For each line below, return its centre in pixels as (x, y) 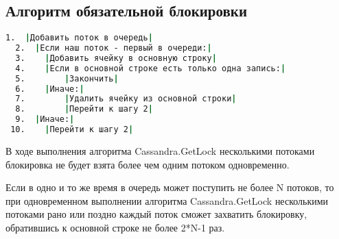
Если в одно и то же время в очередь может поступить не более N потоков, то (170, 187)
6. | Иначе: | (50, 89)
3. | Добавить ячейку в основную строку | (116, 58)
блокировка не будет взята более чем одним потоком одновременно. (148, 164)
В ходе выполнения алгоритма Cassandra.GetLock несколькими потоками (160, 150)
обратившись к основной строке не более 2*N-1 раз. (115, 227)
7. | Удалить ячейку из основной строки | (126, 99)
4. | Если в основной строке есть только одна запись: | (151, 68)
